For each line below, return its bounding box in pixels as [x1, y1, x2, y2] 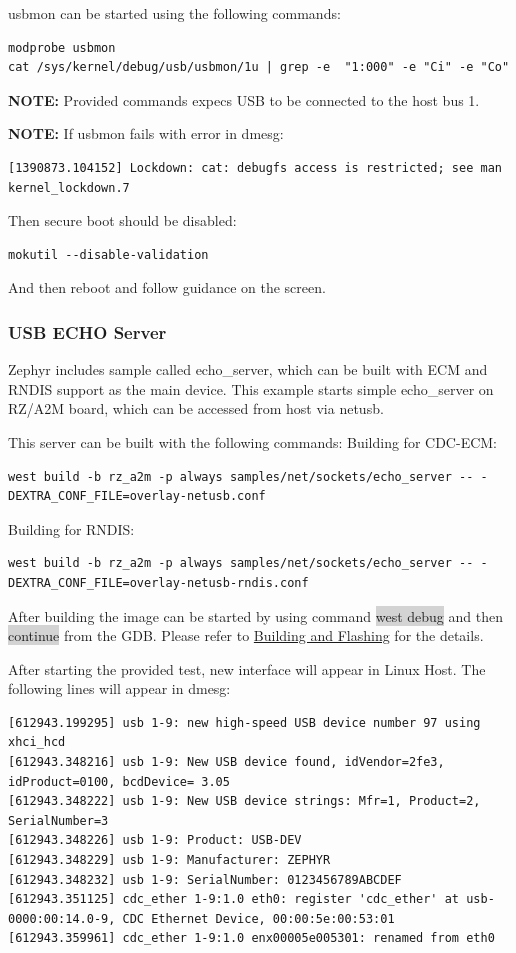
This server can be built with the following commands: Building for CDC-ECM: [8, 431, 498, 452]
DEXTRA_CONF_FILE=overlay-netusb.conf [8, 489, 266, 504]
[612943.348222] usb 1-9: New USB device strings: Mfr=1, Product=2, [8, 794, 481, 809]
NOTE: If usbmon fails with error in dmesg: [8, 123, 284, 144]
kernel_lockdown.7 [8, 180, 130, 195]
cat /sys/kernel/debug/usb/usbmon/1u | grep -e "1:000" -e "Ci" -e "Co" [8, 60, 510, 75]
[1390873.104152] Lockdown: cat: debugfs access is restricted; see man [8, 160, 502, 175]
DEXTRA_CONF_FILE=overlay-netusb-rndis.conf [8, 575, 309, 590]
